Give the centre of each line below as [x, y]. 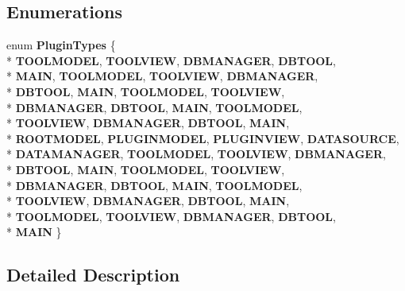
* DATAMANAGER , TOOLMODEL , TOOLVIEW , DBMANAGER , [196, 154]
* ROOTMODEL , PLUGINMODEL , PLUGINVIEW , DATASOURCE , [203, 138]
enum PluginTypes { [61, 45]
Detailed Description [93, 275]
